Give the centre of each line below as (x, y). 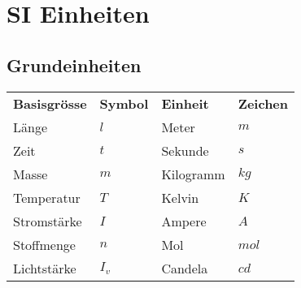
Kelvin (180, 197)
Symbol (124, 103)
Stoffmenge (44, 244)
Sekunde (185, 150)
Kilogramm (193, 174)
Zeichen (263, 103)
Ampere (184, 221)
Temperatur (47, 197)
